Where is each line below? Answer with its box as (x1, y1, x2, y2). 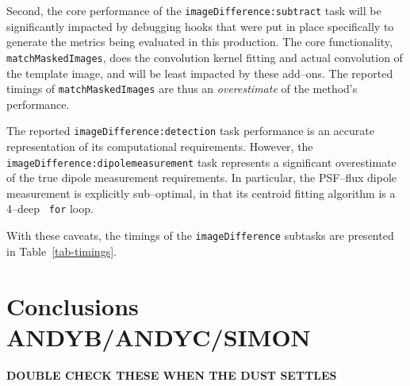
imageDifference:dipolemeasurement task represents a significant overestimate (6, 153, 397, 170)
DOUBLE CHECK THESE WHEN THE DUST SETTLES (6, 366, 337, 383)
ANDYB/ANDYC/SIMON (6, 320, 311, 353)
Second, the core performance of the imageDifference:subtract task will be (6, 2, 381, 18)
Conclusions (6, 289, 139, 322)
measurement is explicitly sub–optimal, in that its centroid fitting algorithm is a (6, 184, 396, 201)
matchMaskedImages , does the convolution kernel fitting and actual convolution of (6, 48, 403, 65)
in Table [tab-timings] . (6, 242, 117, 259)
